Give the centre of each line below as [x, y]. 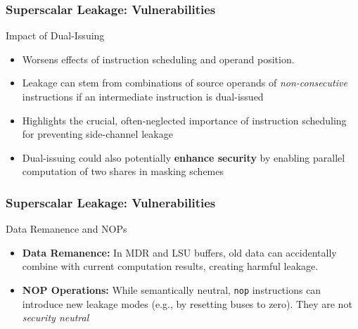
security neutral [56, 317]
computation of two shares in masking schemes [123, 171]
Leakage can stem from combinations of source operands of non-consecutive [185, 83]
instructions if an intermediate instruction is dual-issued [143, 96]
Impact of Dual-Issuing [55, 36]
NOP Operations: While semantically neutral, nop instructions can [172, 289]
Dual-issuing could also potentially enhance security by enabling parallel [184, 157]
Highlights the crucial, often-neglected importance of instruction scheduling [184, 120]
